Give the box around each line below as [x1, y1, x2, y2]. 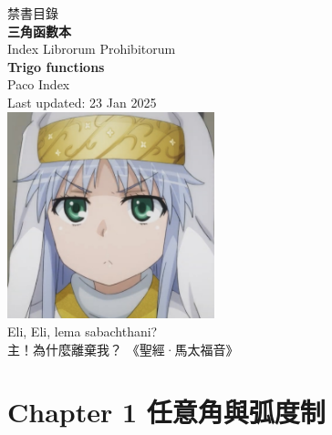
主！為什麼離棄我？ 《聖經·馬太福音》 [7, 339, 239, 358]
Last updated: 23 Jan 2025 [7, 92, 157, 111]
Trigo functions [7, 57, 105, 76]
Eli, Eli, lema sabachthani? [7, 321, 158, 340]
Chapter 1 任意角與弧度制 [7, 393, 326, 430]
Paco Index [7, 75, 70, 94]
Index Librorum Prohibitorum [7, 39, 176, 58]
